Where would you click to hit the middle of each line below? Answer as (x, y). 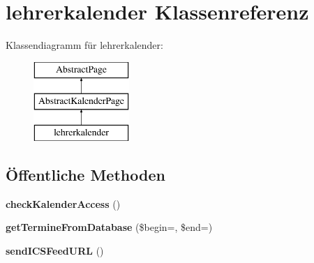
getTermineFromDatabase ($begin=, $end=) (109, 227)
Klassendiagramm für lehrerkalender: (84, 45)
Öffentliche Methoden (85, 175)
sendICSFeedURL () (55, 251)
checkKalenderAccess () (63, 203)
